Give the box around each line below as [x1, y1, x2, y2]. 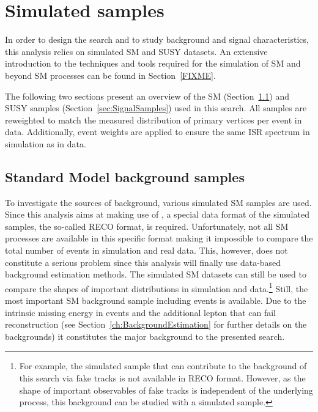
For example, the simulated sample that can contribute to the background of [19, 359, 307, 372]
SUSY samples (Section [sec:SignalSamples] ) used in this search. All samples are [5, 101, 307, 114]
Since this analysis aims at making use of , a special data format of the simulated [5, 208, 309, 221]
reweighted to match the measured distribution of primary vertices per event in [5, 113, 302, 126]
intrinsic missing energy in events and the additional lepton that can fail [5, 306, 276, 318]
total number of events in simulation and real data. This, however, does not [5, 244, 288, 257]
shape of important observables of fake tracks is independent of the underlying [19, 383, 313, 396]
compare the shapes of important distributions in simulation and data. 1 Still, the [5, 280, 308, 295]
